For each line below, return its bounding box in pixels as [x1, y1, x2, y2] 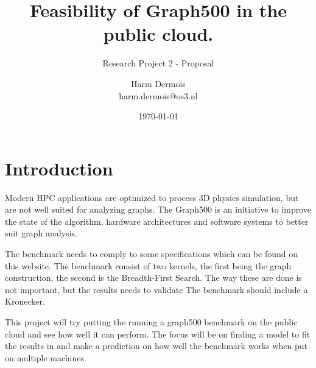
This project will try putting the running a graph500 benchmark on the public [5, 315, 298, 328]
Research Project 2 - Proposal [102, 57, 214, 69]
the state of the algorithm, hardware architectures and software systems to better [5, 214, 309, 227]
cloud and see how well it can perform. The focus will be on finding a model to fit [5, 327, 311, 340]
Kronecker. [5, 295, 45, 308]
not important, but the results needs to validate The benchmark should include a [5, 283, 308, 295]
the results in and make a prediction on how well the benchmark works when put [5, 339, 307, 352]
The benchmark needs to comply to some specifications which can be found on [5, 247, 298, 260]
